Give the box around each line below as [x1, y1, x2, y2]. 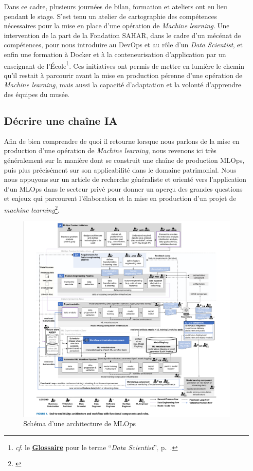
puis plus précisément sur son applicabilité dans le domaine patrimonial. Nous [4, 164, 236, 175]
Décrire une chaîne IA [4, 113, 118, 128]
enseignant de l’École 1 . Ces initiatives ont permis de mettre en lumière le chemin [4, 59, 245, 71]
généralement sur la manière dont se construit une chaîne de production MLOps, [4, 155, 245, 165]
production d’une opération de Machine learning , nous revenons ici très [4, 145, 217, 156]
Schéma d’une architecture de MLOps [23, 418, 136, 429]
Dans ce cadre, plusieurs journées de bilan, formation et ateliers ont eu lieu [4, 1, 227, 11]
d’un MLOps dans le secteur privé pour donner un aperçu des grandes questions [4, 183, 243, 194]
